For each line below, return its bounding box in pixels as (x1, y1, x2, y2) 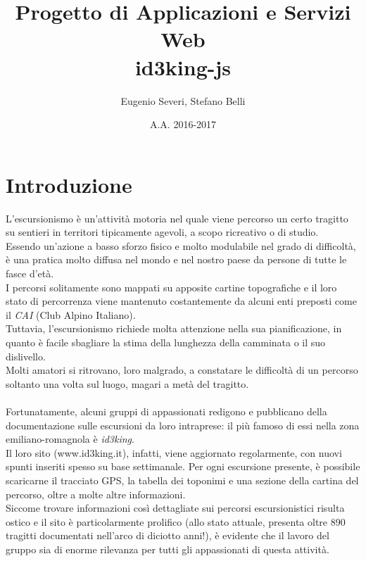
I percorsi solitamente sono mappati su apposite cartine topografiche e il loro (6, 279, 337, 294)
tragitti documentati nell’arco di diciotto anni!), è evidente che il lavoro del (6, 528, 329, 543)
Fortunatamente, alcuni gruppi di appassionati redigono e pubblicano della (6, 403, 327, 418)
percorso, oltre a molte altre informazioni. (6, 486, 186, 501)
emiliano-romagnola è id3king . (6, 431, 134, 446)
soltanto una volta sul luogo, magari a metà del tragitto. (6, 376, 249, 391)
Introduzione (6, 170, 132, 198)
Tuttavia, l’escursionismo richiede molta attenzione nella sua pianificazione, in (6, 321, 342, 336)
